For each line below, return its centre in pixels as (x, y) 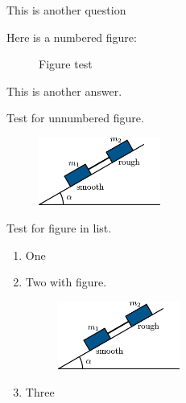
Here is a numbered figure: (72, 37)
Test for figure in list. (59, 227)
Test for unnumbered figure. (75, 118)
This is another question (66, 10)
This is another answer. (64, 90)
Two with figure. (66, 282)
